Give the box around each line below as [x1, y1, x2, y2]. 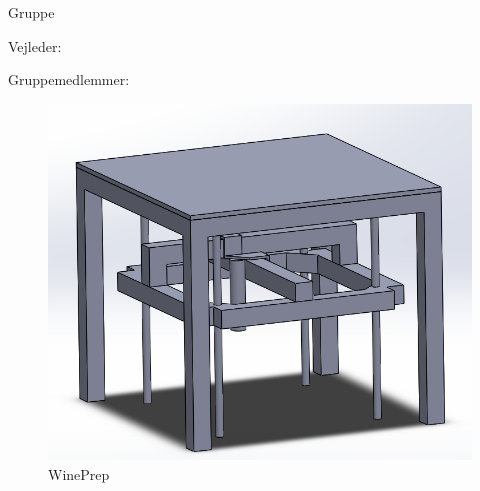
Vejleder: [8, 35, 62, 56]
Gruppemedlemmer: [8, 69, 130, 90]
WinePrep [48, 463, 110, 484]
